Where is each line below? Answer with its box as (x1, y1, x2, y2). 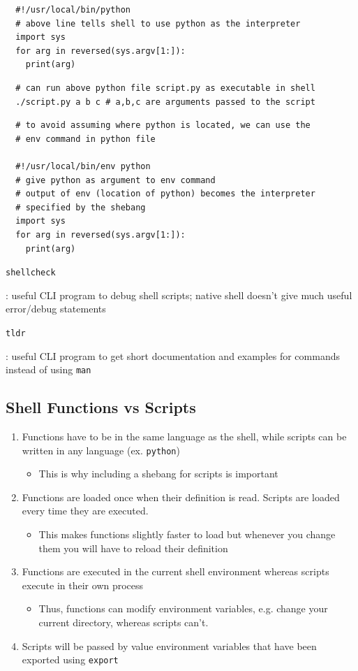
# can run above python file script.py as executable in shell (15, 82, 315, 93)
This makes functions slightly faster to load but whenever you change (38, 527, 336, 542)
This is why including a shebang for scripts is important (38, 466, 278, 481)
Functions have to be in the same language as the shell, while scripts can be (22, 429, 347, 444)
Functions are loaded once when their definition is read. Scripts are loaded (22, 489, 340, 504)
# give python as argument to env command (15, 175, 216, 185)
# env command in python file (15, 134, 156, 144)
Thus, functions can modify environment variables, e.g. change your (38, 601, 328, 616)
